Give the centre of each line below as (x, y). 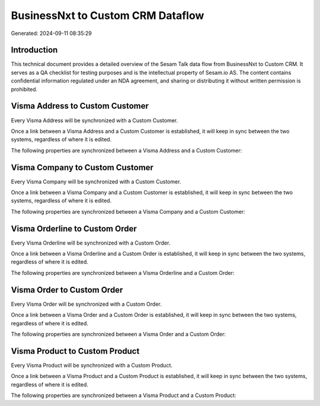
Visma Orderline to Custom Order (74, 229)
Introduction (34, 50)
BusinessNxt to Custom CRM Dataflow (108, 15)
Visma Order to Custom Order (67, 290)
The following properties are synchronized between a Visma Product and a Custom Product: (124, 395)
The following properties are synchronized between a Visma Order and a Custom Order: (119, 334)
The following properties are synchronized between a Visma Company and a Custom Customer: (128, 211)
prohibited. (24, 89)
